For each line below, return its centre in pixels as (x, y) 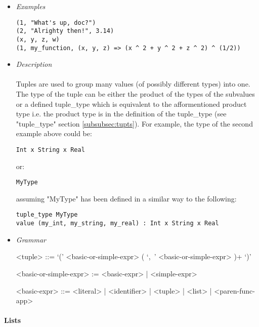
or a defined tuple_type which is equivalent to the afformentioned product (131, 104)
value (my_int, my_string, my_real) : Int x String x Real (117, 223)
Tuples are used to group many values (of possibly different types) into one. (133, 84)
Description (34, 64)
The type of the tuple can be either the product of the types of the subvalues (135, 94)
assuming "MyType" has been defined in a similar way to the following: (126, 198)
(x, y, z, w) (38, 39)
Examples (31, 6)
